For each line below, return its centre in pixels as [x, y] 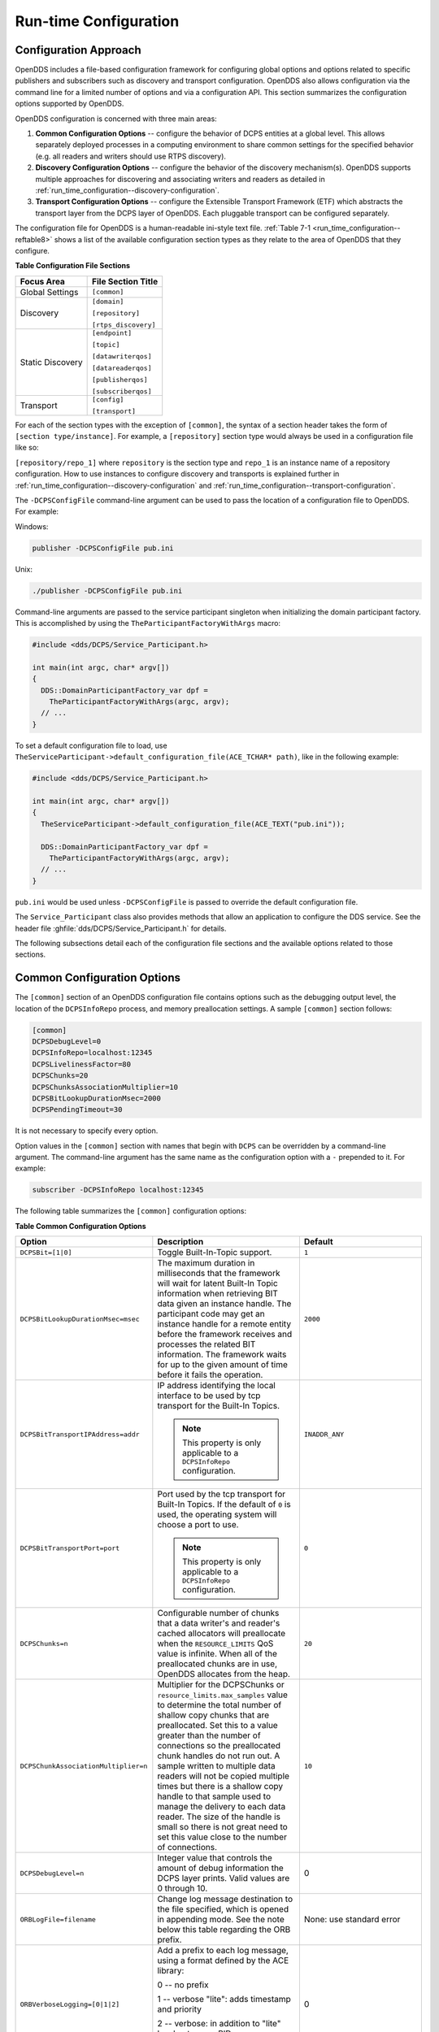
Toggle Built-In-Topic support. [215, 1253]
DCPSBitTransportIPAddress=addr [80, 1435]
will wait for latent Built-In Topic [217, 1283]
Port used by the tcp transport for [222, 1494]
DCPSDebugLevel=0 [67, 1041]
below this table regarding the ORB [224, 1930]
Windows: [32, 526]
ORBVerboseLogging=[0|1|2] [70, 2004]
